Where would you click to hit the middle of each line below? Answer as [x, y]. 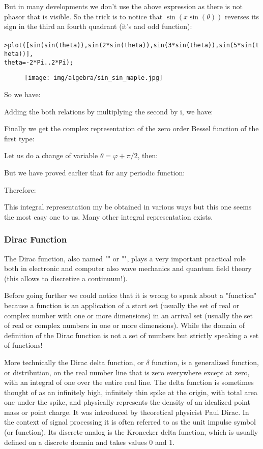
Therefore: [20, 189]
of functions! [23, 345]
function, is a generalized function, [205, 362]
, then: [148, 155]
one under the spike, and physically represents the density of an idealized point [127, 402]
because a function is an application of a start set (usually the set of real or [122, 305]
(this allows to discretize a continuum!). [66, 278]
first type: [19, 138]
